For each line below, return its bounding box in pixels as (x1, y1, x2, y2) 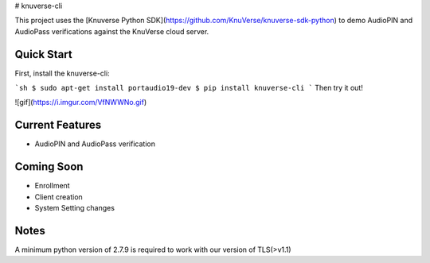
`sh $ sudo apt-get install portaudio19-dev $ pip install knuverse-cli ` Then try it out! (14, 83, 364, 93)
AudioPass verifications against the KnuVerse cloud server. (14, 26, 209, 36)
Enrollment (34, 181, 71, 191)
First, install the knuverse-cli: (14, 68, 111, 78)
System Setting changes (34, 203, 115, 213)
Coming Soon (14, 160, 84, 174)
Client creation (34, 191, 83, 202)
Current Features (14, 118, 102, 132)
